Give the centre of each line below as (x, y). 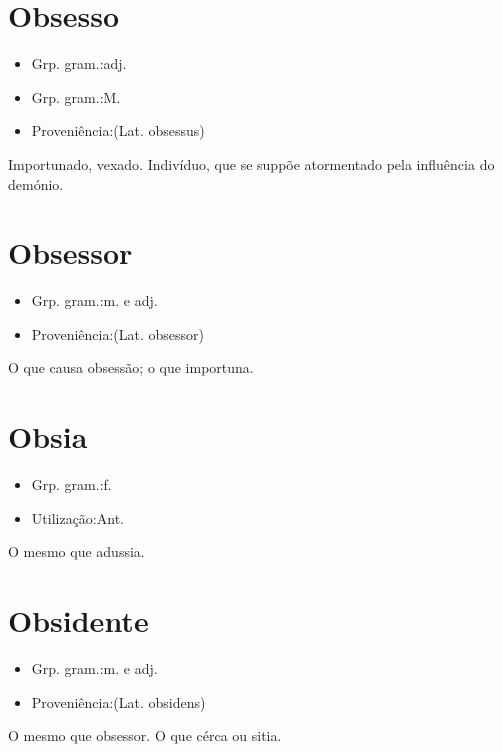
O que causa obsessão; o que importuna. (131, 367)
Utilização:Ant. (77, 517)
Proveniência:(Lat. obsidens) (118, 701)
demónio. (36, 183)
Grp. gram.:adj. (79, 63)
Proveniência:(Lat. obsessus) (118, 130)
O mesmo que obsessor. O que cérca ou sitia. (145, 735)
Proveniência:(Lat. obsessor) (117, 333)
